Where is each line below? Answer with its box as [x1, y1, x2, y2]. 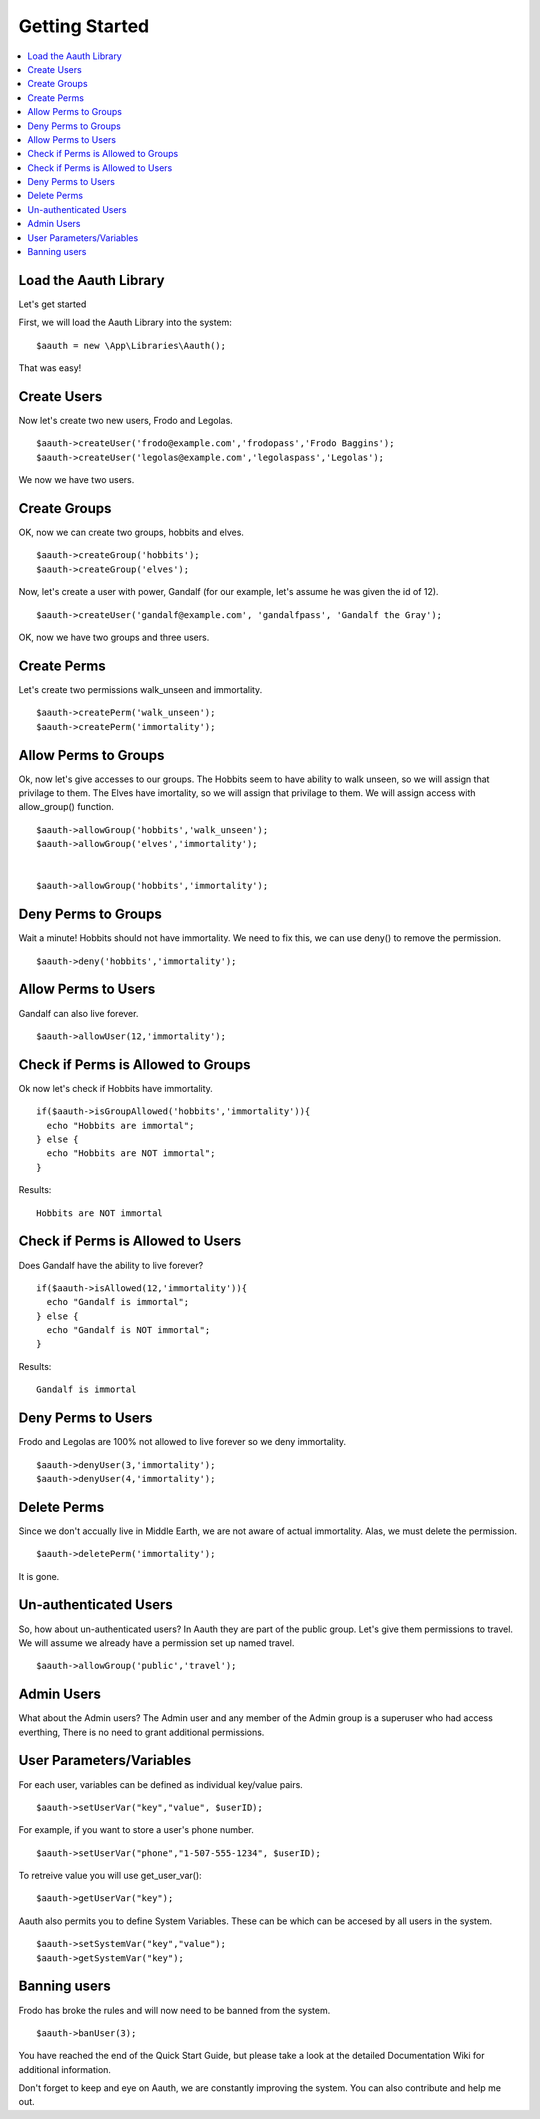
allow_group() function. [18, 801, 115, 813]
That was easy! [18, 362, 82, 374]
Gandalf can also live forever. [18, 1007, 139, 1019]
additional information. [18, 2063, 112, 2075]
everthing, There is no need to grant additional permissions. [18, 1726, 265, 1738]
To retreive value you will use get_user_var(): [18, 1870, 202, 1882]
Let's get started [18, 298, 87, 310]
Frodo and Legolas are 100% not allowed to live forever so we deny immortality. [18, 1436, 347, 1448]
